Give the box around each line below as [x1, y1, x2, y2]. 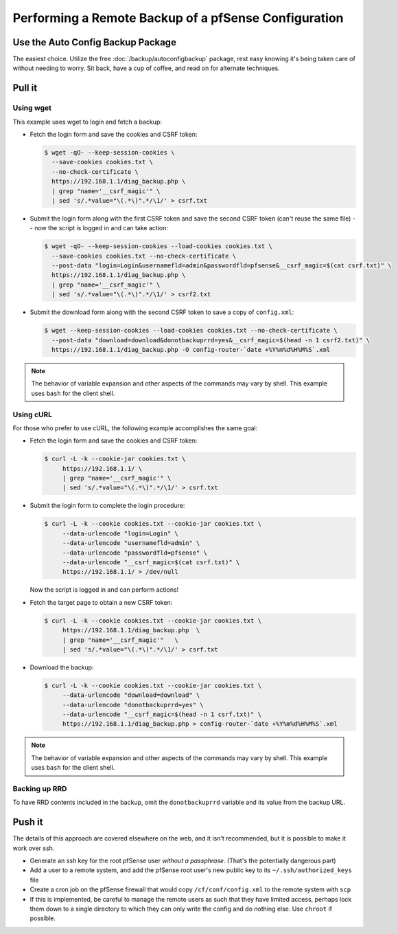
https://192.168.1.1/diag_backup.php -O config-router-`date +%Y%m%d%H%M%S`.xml [51, 346, 331, 353]
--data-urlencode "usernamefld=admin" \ [62, 540, 200, 547]
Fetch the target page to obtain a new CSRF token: [30, 598, 173, 606]
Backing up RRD [12, 783, 67, 793]
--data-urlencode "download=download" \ [62, 691, 200, 699]
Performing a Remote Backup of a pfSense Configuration [12, 10, 344, 25]
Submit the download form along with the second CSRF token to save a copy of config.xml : [30, 308, 294, 316]
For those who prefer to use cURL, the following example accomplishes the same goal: [12, 423, 258, 432]
